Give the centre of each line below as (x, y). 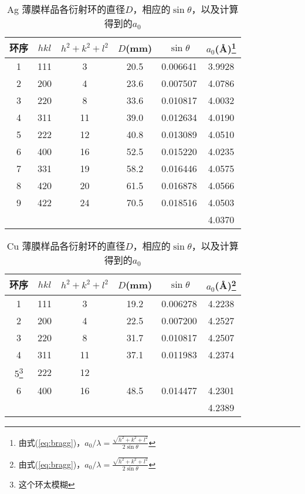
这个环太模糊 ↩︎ (47, 484)
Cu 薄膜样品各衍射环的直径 (66, 246)
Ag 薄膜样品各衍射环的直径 (66, 9)
